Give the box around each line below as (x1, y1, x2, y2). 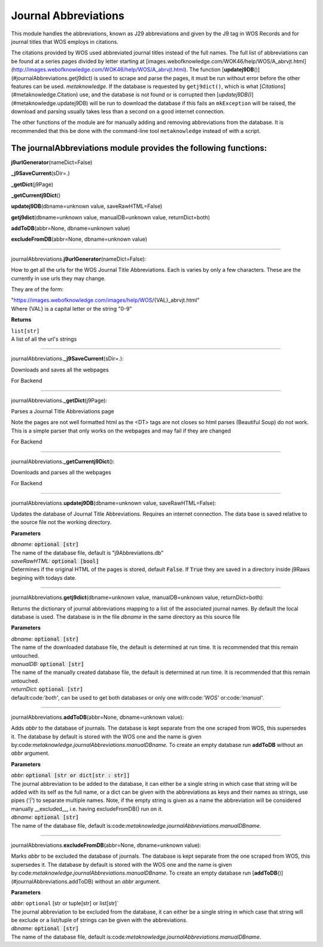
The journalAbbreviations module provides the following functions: (11, 143, 267, 153)
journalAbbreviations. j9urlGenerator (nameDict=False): (11, 255, 147, 262)
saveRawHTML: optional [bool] (11, 558, 99, 565)
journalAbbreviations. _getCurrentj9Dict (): (11, 458, 115, 465)
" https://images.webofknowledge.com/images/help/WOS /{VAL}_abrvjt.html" (11, 296, 200, 304)
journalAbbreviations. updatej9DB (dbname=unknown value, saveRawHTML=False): (11, 499, 217, 506)
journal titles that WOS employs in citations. (11, 38, 119, 45)
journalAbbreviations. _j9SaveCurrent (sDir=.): (11, 355, 124, 362)
